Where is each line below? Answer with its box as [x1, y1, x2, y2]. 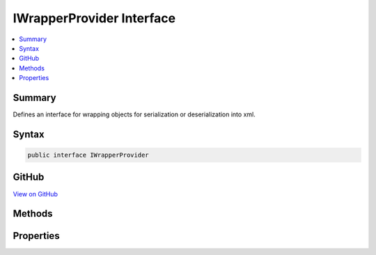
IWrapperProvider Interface [13, 10, 176, 26]
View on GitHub [13, 190, 58, 198]
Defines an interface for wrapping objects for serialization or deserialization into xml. [13, 110, 256, 118]
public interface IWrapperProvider [27, 151, 149, 160]
